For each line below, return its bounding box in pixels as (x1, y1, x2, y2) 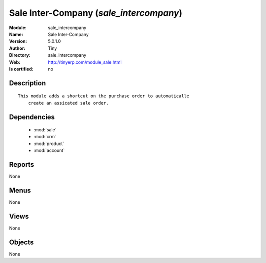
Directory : (9, 52, 31, 58)
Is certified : (9, 66, 33, 72)
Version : (9, 38, 27, 44)
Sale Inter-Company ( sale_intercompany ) (9, 7, 182, 18)
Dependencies (9, 113, 55, 121)
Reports (9, 160, 34, 169)
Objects (9, 238, 34, 246)
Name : (9, 31, 23, 37)
